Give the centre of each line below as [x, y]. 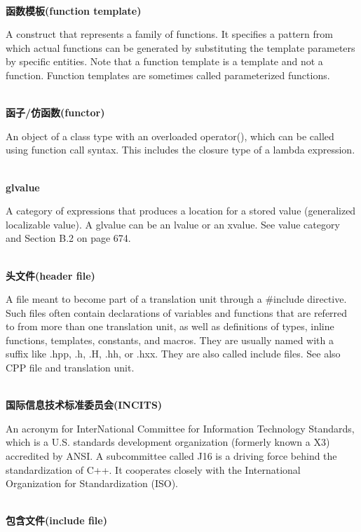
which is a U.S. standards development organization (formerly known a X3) [168, 442]
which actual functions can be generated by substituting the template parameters [180, 47]
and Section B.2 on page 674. [68, 238]
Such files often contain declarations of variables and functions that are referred [177, 312]
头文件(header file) [50, 275]
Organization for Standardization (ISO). [92, 483]
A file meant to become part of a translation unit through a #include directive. [176, 299]
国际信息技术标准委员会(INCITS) [84, 405]
